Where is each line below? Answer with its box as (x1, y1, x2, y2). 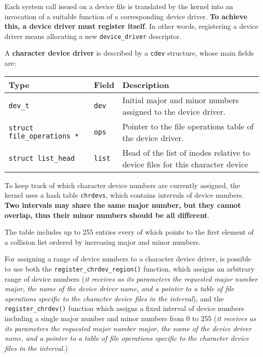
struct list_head (9, 154, 75, 162)
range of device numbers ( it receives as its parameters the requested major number (5, 273, 258, 284)
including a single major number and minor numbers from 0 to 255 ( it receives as (5, 313, 256, 323)
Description (122, 78, 169, 91)
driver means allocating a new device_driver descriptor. (5, 30, 182, 41)
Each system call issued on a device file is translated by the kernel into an (5, 1, 233, 11)
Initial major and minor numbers (122, 94, 239, 106)
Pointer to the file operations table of (122, 120, 254, 132)
